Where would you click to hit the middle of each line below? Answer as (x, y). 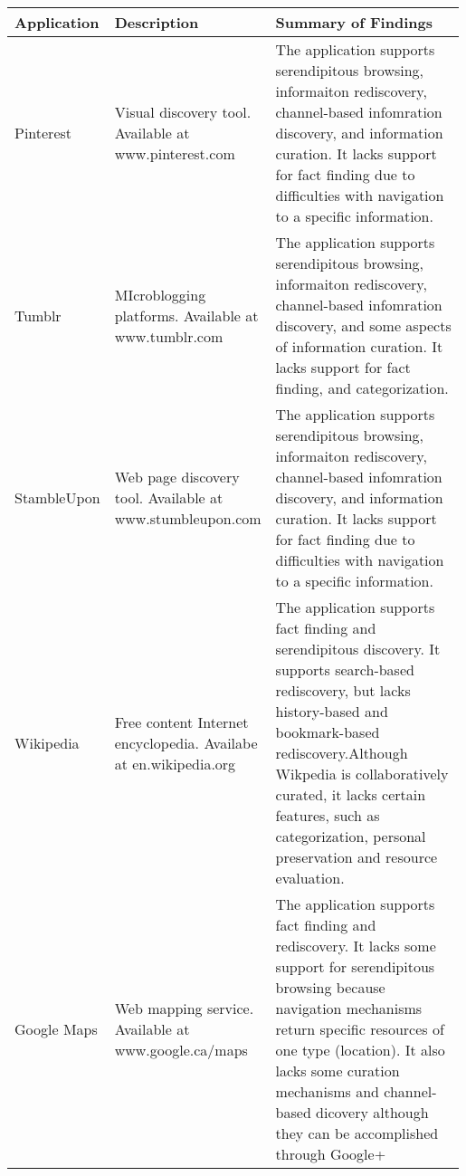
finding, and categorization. (362, 388)
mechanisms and (327, 1091)
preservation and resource (357, 857)
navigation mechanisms (349, 1008)
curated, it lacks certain (351, 794)
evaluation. (310, 878)
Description (157, 22)
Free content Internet (181, 722)
